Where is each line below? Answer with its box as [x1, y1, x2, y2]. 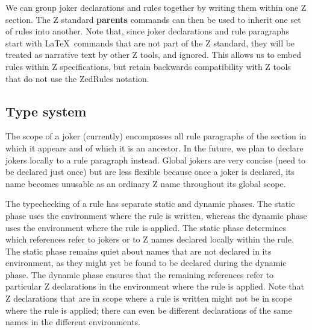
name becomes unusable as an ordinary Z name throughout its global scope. [5, 177, 286, 189]
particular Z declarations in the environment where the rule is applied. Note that [5, 280, 304, 293]
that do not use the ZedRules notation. [5, 72, 149, 84]
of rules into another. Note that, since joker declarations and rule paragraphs [5, 25, 290, 37]
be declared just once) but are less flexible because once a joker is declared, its [5, 165, 295, 178]
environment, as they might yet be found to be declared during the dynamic [5, 256, 287, 269]
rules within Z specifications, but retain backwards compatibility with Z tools [5, 60, 291, 72]
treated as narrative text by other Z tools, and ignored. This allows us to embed [5, 48, 301, 61]
